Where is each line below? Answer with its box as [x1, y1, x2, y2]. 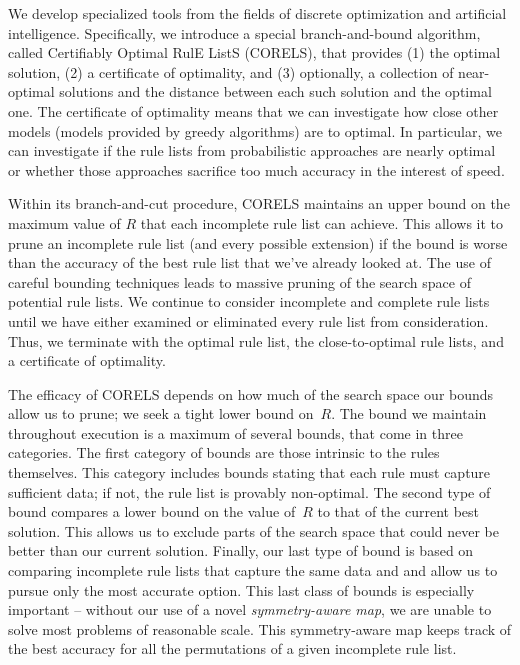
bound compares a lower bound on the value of [8, 501, 296, 522]
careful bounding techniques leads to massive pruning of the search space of [8, 271, 471, 292]
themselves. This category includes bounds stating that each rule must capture [8, 462, 491, 483]
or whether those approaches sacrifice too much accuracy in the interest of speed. [8, 159, 505, 180]
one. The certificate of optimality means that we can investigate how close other [8, 100, 499, 121]
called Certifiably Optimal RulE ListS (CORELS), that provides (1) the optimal [8, 42, 501, 63]
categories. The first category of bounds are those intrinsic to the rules [8, 442, 440, 463]
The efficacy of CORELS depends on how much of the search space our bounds [8, 383, 494, 404]
